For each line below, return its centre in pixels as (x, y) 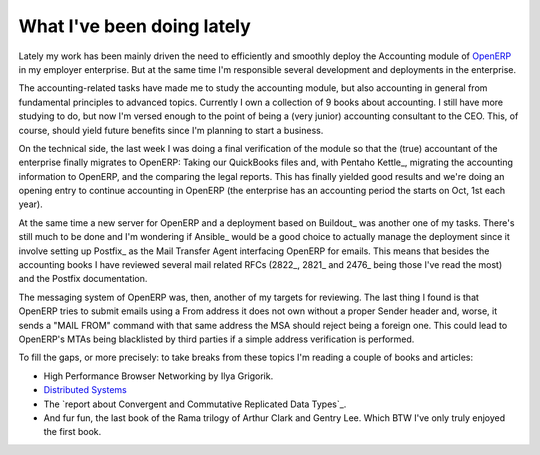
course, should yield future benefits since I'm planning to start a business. (171, 130)
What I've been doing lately (135, 26)
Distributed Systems (85, 390)
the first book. (72, 432)
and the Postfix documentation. (83, 279)
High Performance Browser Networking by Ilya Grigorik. (158, 376)
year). (31, 204)
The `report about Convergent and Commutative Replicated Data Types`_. (195, 404)
